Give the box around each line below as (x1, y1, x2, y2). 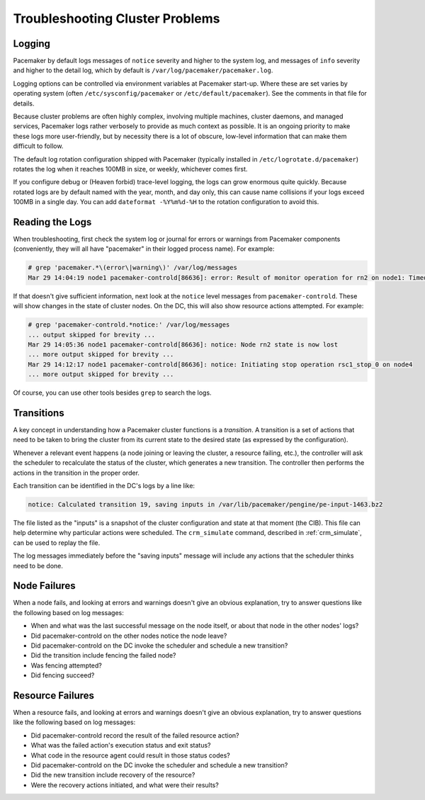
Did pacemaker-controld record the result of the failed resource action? (30, 731, 240, 740)
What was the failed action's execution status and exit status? (30, 741, 211, 750)
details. (13, 99, 35, 108)
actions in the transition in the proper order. (13, 468, 140, 477)
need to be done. (13, 561, 63, 570)
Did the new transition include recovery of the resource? (30, 771, 195, 779)
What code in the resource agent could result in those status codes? (30, 751, 230, 760)
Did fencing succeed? (30, 671, 95, 680)
